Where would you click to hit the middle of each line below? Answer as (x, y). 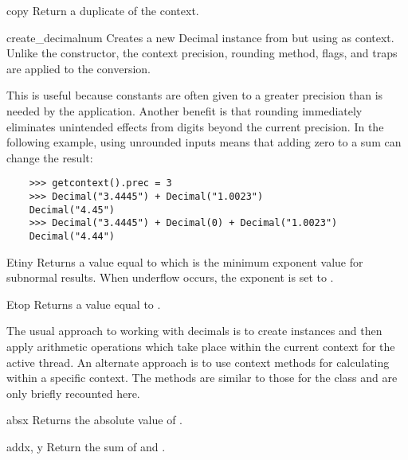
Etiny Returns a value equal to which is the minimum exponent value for (185, 261)
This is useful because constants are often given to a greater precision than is (195, 95)
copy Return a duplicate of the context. (103, 10)
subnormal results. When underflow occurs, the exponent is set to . (170, 277)
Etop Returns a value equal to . (84, 304)
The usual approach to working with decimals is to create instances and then (194, 331)
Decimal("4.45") (72, 210)
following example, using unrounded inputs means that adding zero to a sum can (204, 142)
